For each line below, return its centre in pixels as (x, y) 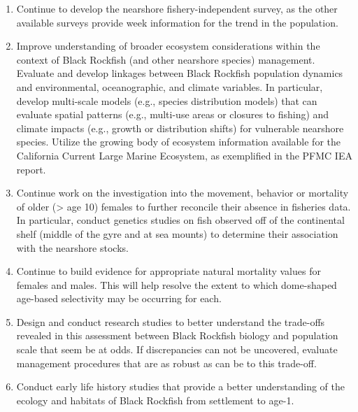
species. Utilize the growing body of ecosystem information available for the (178, 142)
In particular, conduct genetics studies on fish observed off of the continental (180, 220)
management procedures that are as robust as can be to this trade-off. (166, 363)
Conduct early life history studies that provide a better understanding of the (180, 386)
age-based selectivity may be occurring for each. (119, 298)
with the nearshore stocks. (72, 247)
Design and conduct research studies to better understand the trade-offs (171, 321)
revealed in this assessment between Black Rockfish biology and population (177, 335)
